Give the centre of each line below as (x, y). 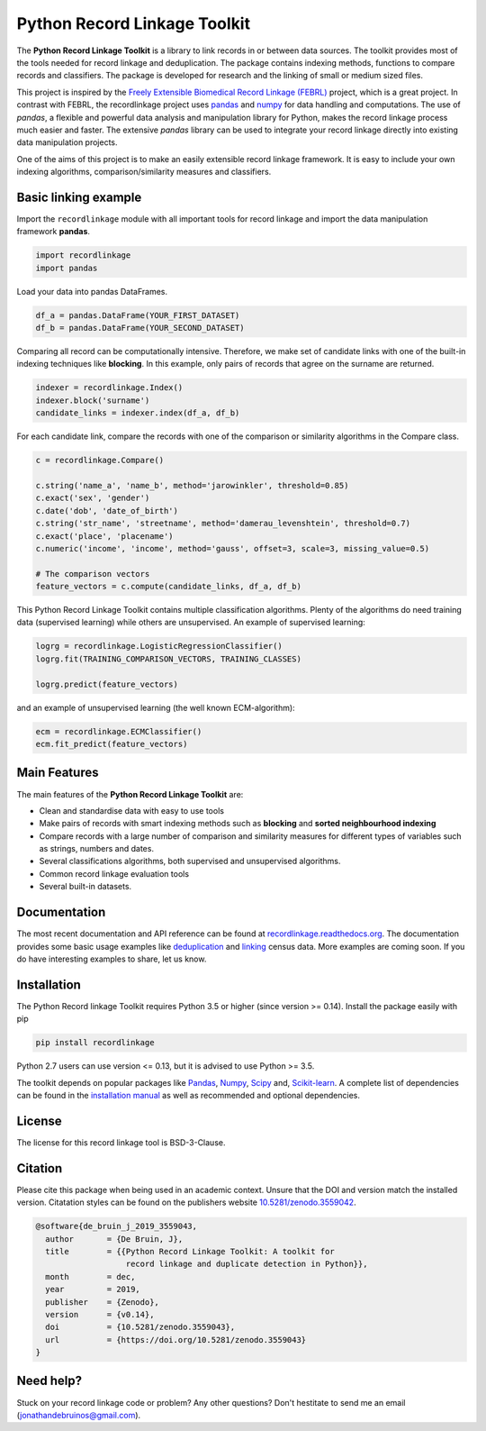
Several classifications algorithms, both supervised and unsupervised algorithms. (190, 861)
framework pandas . (53, 232)
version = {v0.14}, (100, 1314)
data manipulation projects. (67, 142)
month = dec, (90, 1276)
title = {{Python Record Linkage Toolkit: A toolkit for (190, 1251)
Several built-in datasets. (85, 887)
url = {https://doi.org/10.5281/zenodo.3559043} (176, 1340)
